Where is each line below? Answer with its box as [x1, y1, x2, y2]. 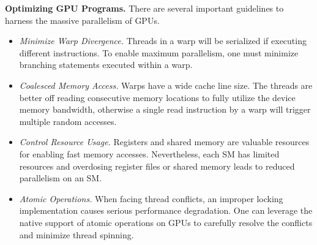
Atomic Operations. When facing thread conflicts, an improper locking [19, 192, 283, 205]
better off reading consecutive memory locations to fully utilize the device [19, 91, 296, 104]
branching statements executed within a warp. [19, 58, 193, 71]
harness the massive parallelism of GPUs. [5, 13, 160, 26]
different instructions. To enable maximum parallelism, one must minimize [19, 46, 299, 59]
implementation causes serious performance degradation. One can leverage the [19, 204, 313, 217]
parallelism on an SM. [19, 171, 102, 184]
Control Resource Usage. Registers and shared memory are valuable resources [19, 135, 310, 148]
